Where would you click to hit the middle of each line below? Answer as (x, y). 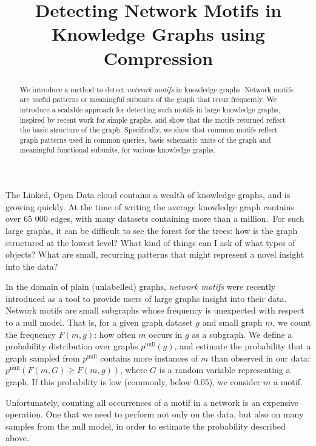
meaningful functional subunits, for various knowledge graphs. (117, 150)
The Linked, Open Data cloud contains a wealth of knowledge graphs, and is (148, 195)
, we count (292, 322)
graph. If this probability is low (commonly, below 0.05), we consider (133, 382)
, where (134, 370)
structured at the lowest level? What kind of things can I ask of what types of (150, 242)
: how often (115, 334)
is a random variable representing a (225, 370)
